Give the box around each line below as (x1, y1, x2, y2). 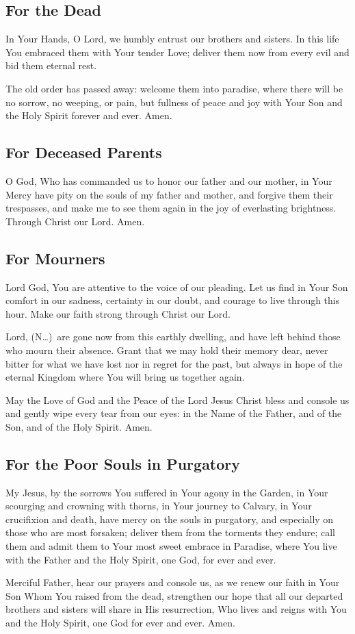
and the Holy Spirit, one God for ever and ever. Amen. (5, 616, 235, 630)
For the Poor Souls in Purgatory (5, 453, 241, 474)
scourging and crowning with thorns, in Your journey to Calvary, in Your (5, 498, 312, 513)
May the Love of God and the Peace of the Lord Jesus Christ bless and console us (5, 392, 350, 407)
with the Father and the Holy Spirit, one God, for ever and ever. (5, 552, 276, 566)
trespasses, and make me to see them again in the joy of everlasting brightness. (5, 201, 337, 215)
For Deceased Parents (5, 142, 162, 163)
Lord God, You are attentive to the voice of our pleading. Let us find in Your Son (5, 279, 348, 294)
